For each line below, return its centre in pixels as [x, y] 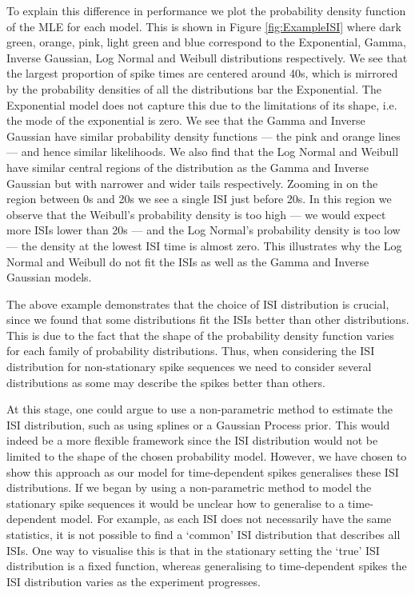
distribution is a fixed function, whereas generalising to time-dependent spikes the [207, 566]
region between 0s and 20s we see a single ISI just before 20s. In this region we [199, 199]
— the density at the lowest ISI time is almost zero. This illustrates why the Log [204, 245]
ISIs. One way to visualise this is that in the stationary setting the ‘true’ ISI [193, 550]
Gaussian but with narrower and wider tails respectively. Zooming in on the [192, 183]
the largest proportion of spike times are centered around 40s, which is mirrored [202, 73]
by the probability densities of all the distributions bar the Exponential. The [194, 88]
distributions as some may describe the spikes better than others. [166, 382]
